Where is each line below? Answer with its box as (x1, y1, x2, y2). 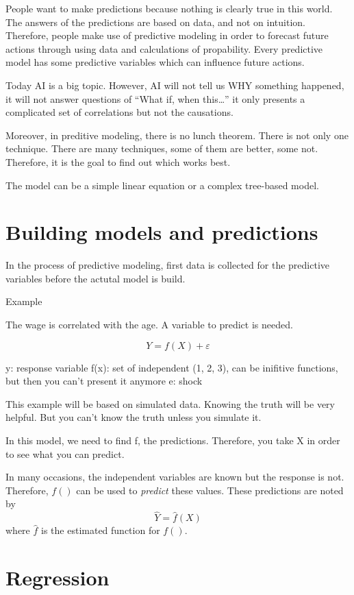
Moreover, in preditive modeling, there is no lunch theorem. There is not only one (5, 127, 349, 142)
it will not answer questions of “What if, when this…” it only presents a (5, 91, 305, 106)
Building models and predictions (5, 218, 318, 246)
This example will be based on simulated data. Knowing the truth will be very (5, 396, 335, 411)
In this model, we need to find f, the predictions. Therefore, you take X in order (5, 433, 340, 447)
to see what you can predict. (5, 446, 125, 461)
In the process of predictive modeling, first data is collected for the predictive (5, 258, 329, 272)
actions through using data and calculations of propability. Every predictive (5, 41, 323, 56)
